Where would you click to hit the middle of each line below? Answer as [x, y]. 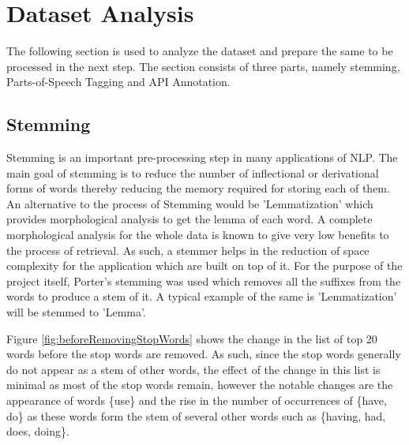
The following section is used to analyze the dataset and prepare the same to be [200, 51]
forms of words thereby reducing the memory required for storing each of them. [198, 188]
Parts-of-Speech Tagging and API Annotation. [118, 82]
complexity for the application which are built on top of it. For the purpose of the [204, 266]
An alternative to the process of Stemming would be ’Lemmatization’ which [190, 203]
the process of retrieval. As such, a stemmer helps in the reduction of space [188, 250]
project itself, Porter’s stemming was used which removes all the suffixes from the [204, 280]
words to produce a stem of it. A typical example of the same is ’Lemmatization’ [202, 296]
